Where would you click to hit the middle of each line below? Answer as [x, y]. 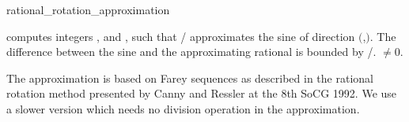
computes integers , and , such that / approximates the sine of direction [181, 36]
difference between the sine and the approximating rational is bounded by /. [191, 52]
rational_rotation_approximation [88, 9]
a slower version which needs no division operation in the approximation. [183, 108]
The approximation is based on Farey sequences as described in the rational [190, 78]
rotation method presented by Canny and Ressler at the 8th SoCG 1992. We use [202, 93]
